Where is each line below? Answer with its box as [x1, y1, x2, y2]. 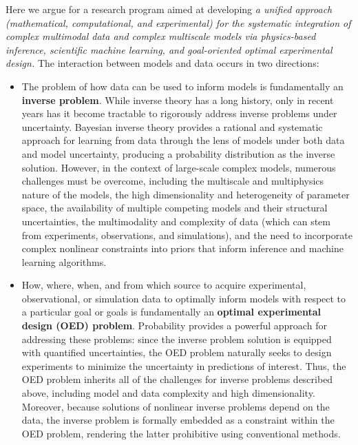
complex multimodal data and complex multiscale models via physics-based [6, 29, 316, 43]
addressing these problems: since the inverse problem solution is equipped [21, 331, 332, 346]
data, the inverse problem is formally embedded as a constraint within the [21, 413, 335, 427]
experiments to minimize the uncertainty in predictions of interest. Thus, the [21, 358, 346, 373]
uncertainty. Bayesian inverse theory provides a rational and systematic [21, 119, 323, 134]
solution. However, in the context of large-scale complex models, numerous [21, 160, 336, 174]
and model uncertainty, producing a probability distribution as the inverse [21, 146, 335, 161]
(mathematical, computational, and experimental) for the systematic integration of [6, 15, 351, 30]
